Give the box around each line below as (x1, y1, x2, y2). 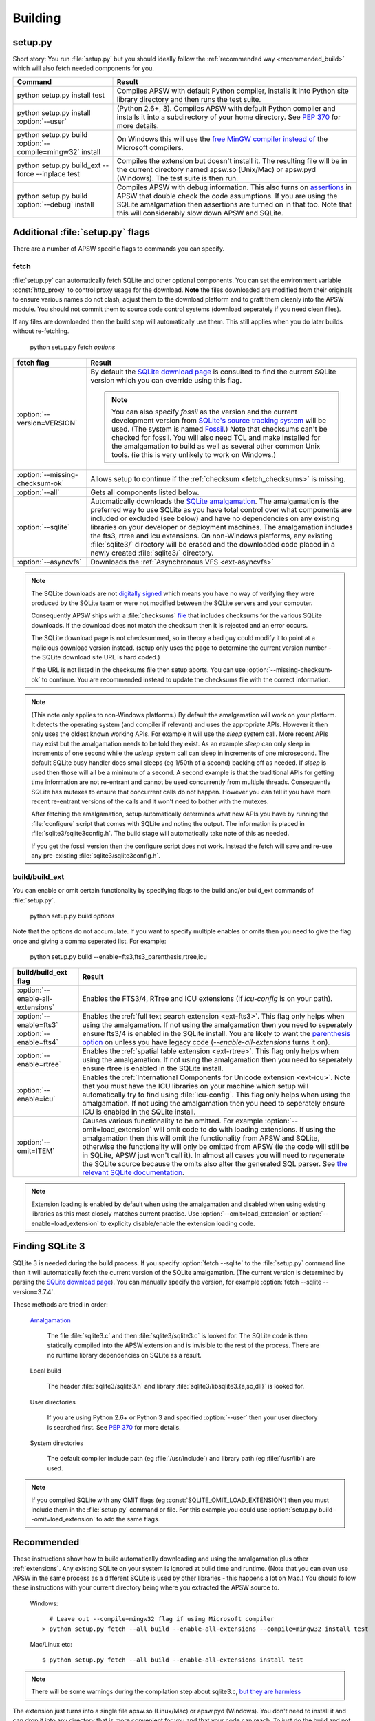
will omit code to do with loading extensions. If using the (153, 1125, 336, 1134)
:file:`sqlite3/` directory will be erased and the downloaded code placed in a (90, 540, 335, 549)
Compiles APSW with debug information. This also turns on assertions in (116, 182, 352, 192)
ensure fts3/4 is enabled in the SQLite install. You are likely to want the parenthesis (82, 1029, 351, 1039)
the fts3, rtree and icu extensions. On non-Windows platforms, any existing (90, 531, 333, 540)
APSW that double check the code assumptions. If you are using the (116, 191, 338, 200)
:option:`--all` (17, 487, 60, 497)
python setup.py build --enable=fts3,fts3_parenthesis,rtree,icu (30, 953, 207, 961)
